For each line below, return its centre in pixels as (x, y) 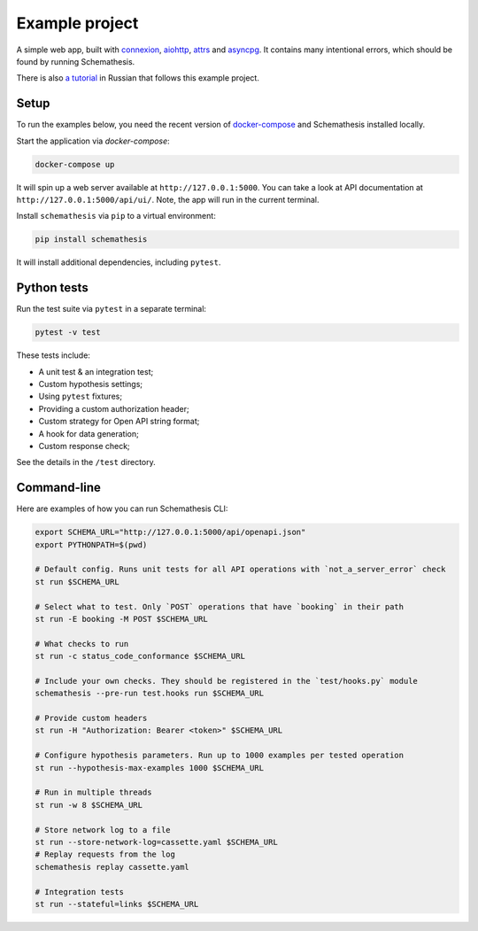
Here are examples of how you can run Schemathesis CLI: (122, 508)
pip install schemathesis (91, 240)
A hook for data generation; (89, 433)
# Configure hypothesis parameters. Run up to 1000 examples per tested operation (220, 756)
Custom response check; (84, 446)
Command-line (59, 488)
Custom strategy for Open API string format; (119, 422)
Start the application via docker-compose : (93, 141)
